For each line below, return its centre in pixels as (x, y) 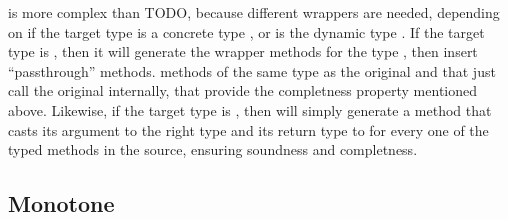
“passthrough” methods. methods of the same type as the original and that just (252, 70)
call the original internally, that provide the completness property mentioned (242, 90)
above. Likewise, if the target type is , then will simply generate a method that (250, 109)
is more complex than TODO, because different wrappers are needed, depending (254, 12)
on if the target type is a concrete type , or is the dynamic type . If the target (246, 31)
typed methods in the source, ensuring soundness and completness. (213, 149)
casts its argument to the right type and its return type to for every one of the (248, 129)
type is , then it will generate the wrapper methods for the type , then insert (243, 51)
